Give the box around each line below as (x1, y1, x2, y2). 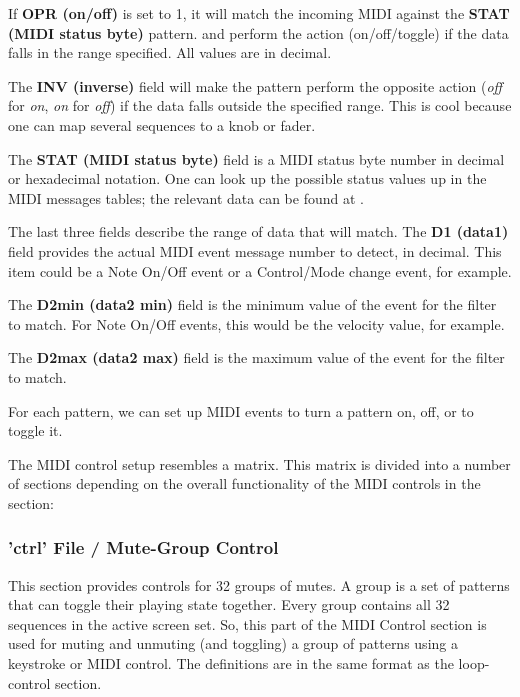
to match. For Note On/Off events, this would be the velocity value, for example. (8, 313, 505, 334)
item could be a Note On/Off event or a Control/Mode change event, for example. (8, 260, 512, 281)
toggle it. (8, 420, 63, 441)
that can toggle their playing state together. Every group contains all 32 (8, 594, 450, 615)
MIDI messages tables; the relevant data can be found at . (8, 187, 364, 208)
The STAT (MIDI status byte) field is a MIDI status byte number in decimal (8, 148, 505, 169)
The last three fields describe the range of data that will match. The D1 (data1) (8, 221, 509, 242)
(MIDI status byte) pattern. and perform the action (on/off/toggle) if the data (8, 22, 509, 43)
